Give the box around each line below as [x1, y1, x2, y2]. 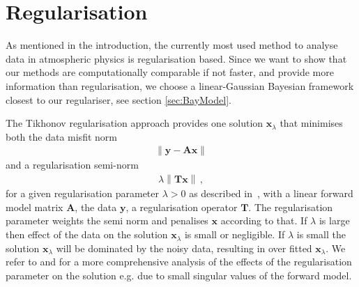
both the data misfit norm [6, 129, 117, 143]
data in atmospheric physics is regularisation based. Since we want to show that [6, 51, 347, 65]
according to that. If [220, 213, 307, 228]
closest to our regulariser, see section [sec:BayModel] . [6, 92, 231, 107]
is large [319, 213, 350, 228]
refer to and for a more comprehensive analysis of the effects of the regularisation [6, 254, 352, 269]
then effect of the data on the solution [6, 227, 168, 242]
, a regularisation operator [125, 199, 238, 214]
